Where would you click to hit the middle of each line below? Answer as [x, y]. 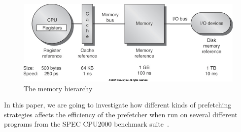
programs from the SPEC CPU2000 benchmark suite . [86, 124]
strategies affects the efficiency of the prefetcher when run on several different [121, 114]
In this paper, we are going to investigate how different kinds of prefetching [118, 105]
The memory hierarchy [58, 88]
